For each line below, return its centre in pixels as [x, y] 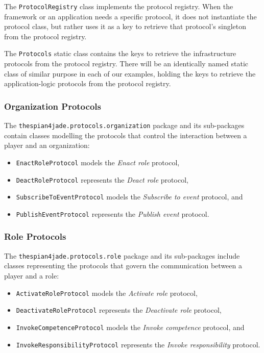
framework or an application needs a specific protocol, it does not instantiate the [130, 16]
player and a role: [32, 276]
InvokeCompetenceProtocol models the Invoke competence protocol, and [130, 327]
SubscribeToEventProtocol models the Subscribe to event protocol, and [129, 197]
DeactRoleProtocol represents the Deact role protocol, [102, 179]
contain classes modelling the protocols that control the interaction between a [126, 135]
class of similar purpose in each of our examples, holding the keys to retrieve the [130, 73]
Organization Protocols [53, 106]
